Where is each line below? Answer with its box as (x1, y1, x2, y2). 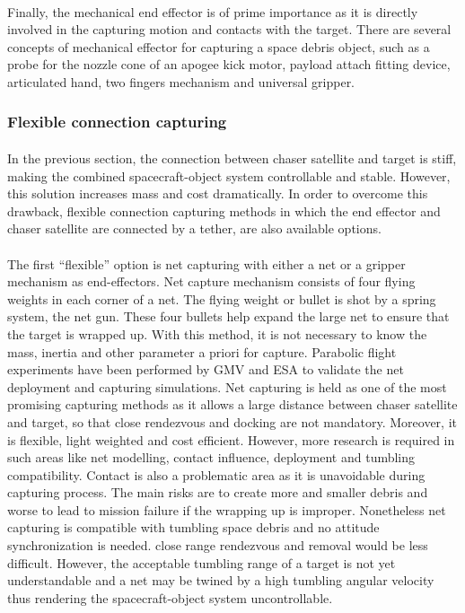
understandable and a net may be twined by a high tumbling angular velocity (7, 571, 434, 590)
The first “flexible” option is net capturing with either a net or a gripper (7, 254, 406, 273)
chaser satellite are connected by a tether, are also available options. (7, 219, 382, 238)
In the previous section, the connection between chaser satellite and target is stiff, (7, 149, 457, 167)
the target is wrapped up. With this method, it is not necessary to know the (7, 324, 427, 343)
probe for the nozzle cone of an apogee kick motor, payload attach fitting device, (7, 55, 451, 74)
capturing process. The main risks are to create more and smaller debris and (7, 483, 428, 502)
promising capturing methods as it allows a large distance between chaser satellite (7, 395, 458, 414)
